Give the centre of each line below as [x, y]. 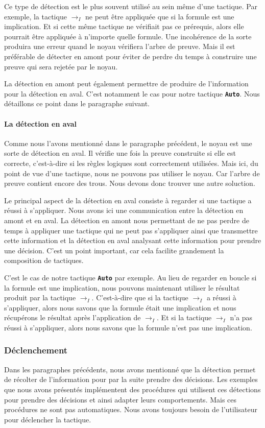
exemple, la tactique [35, 16]
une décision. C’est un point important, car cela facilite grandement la [114, 250]
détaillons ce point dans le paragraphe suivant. [77, 103]
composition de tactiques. [44, 260]
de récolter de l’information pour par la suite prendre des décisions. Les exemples [131, 379]
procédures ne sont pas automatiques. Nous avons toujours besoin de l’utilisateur [131, 409]
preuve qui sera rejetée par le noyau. [61, 66]
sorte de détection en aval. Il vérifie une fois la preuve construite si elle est [120, 153]
